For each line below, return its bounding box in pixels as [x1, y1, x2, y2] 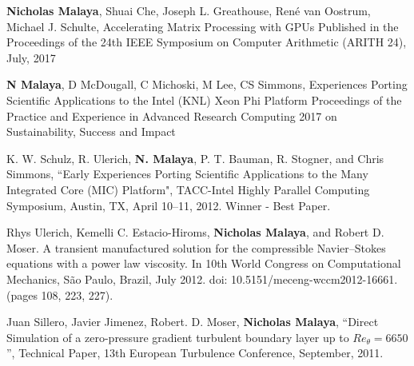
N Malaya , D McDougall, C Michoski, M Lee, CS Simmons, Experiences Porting [6, 76, 408, 93]
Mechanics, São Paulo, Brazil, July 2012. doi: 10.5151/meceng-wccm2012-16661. [6, 270, 398, 287]
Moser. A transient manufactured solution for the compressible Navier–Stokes [6, 239, 386, 256]
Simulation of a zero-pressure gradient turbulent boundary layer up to [6, 328, 349, 345]
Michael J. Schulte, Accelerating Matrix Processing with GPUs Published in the [6, 18, 399, 34]
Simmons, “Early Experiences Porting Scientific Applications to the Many [6, 165, 368, 182]
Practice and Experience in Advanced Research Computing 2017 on [6, 107, 337, 124]
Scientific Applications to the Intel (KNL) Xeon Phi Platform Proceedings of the [6, 91, 402, 108]
